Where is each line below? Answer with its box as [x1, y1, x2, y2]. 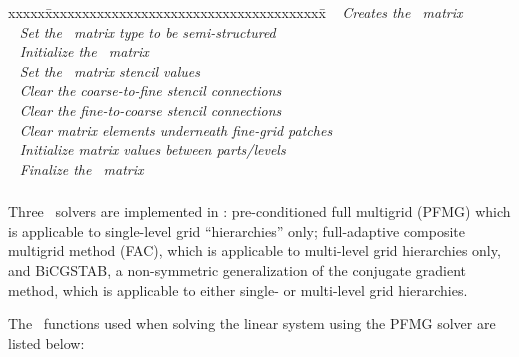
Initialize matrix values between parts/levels [19, 139, 286, 160]
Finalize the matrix [19, 158, 144, 179]
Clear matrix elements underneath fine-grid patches [19, 119, 333, 140]
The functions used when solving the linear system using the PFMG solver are [8, 313, 496, 334]
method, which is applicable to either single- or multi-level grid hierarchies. [8, 279, 468, 300]
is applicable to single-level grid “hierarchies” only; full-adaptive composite [8, 220, 465, 241]
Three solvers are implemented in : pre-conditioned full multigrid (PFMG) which [8, 201, 511, 222]
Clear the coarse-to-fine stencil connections [19, 80, 282, 101]
